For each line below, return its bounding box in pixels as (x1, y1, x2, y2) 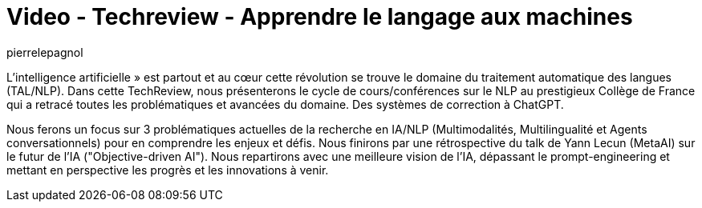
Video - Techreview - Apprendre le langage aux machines (6, 3, 633, 30)
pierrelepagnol (6, 45, 83, 59)
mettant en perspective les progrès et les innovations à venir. (6, 162, 329, 177)
